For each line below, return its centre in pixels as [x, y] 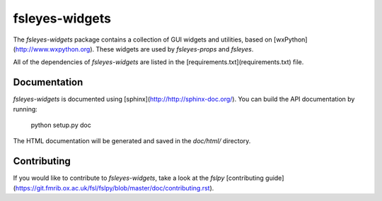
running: [25, 109]
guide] [275, 178]
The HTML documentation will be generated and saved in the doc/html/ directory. [132, 141]
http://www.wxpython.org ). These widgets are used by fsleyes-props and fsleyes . [134, 49]
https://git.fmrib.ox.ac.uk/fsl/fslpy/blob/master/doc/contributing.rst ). [115, 188]
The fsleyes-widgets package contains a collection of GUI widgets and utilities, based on [143, 39]
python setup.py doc [61, 125]
